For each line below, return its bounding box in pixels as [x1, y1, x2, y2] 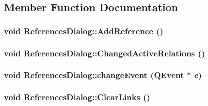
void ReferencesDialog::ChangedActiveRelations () [4, 47, 205, 59]
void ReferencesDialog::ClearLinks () [4, 91, 150, 103]
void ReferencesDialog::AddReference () [4, 25, 163, 37]
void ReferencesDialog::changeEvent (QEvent [4, 69, 184, 81]
